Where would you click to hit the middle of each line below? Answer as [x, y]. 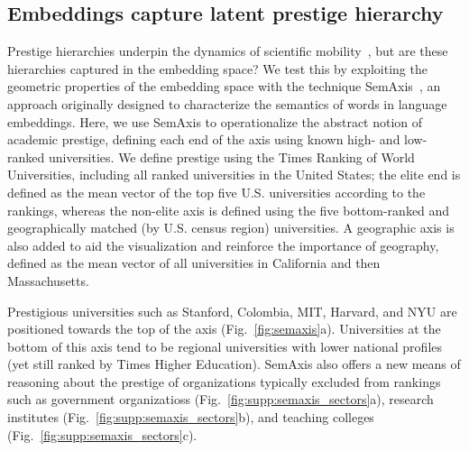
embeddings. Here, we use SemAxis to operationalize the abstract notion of [215, 121]
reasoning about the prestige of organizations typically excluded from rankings [224, 381]
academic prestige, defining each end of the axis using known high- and [204, 139]
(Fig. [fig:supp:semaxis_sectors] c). [102, 434]
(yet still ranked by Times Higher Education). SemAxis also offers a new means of [234, 364]
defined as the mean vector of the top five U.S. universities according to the [216, 192]
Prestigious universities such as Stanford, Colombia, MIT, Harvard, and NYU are [232, 311]
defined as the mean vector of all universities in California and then [194, 263]
